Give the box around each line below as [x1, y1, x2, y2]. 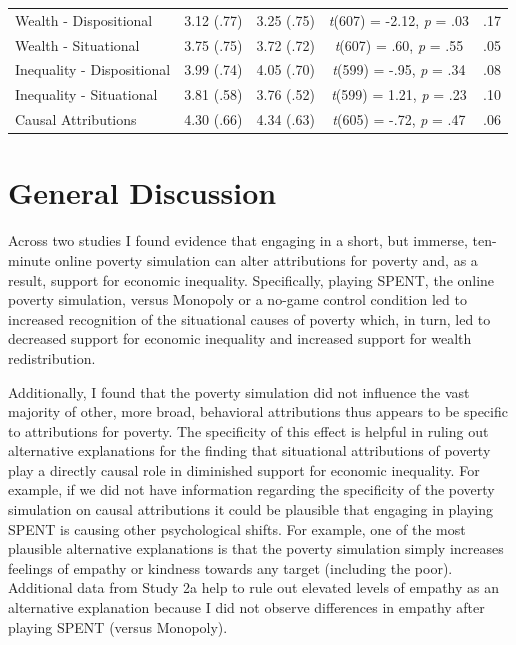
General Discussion [8, 172, 277, 213]
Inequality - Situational [15, 84, 158, 105]
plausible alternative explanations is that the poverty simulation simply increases [8, 538, 504, 559]
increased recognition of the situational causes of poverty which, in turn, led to [8, 308, 491, 329]
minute [8, 249, 51, 270]
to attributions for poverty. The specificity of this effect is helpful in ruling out [8, 420, 489, 441]
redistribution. [8, 347, 96, 368]
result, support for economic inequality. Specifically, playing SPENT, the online [8, 269, 495, 290]
